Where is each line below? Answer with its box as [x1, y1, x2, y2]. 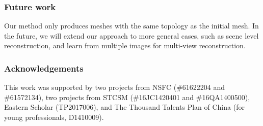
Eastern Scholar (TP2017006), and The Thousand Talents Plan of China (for [4, 102, 245, 112]
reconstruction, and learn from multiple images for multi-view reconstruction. [4, 40, 246, 51]
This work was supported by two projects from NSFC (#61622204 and [4, 82, 225, 92]
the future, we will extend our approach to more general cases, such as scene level [4, 30, 259, 41]
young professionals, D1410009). [4, 112, 104, 122]
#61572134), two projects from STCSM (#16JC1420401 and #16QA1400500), [4, 91, 250, 102]
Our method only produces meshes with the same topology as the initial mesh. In [4, 20, 259, 31]
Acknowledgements [4, 61, 84, 74]
